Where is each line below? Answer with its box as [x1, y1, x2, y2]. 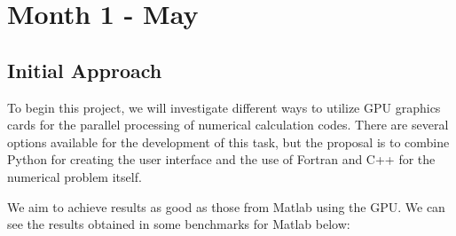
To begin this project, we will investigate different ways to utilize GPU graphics [7, 98, 441, 116]
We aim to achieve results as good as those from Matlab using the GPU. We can [7, 197, 445, 216]
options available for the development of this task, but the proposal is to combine [7, 132, 450, 151]
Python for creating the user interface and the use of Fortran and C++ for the [7, 150, 436, 169]
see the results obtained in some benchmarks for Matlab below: [7, 215, 350, 233]
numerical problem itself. [7, 167, 142, 185]
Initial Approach [7, 56, 162, 83]
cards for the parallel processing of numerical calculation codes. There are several [7, 115, 449, 134]
